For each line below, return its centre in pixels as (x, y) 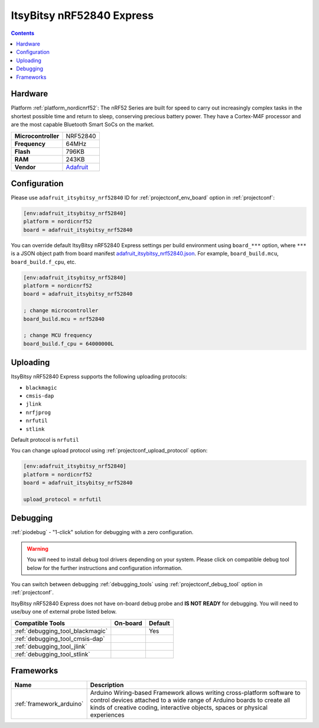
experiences (107, 715)
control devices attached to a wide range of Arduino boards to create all (190, 700)
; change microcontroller (61, 311)
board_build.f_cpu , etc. (43, 262)
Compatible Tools (40, 623)
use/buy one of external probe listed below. (64, 611)
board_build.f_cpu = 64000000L (69, 344)
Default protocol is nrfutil (45, 439)
